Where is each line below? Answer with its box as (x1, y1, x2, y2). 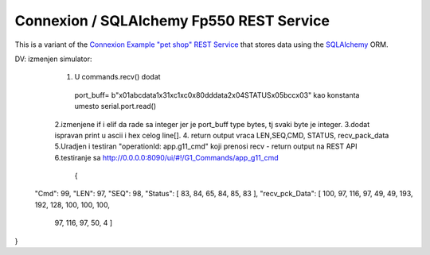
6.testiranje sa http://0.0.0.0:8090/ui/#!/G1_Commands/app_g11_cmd (54, 153, 279, 162)
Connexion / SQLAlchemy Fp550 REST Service (14, 12, 330, 29)
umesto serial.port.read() (74, 102, 157, 111)
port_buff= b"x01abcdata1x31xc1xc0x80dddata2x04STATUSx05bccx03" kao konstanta (74, 90, 360, 99)
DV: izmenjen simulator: (14, 54, 92, 64)
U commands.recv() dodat (74, 72, 161, 82)
